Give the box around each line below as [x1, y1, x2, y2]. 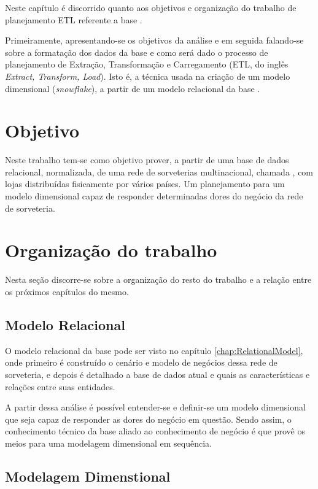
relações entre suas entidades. [5, 380, 115, 393]
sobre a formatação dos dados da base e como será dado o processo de [5, 45, 268, 58]
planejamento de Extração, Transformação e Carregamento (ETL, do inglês [5, 58, 289, 71]
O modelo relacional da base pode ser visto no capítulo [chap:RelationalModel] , [5, 344, 303, 356]
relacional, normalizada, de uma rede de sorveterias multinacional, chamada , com [5, 165, 314, 178]
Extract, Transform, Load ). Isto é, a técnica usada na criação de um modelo [5, 69, 290, 82]
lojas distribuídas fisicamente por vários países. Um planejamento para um [5, 177, 285, 190]
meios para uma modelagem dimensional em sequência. [5, 436, 212, 449]
